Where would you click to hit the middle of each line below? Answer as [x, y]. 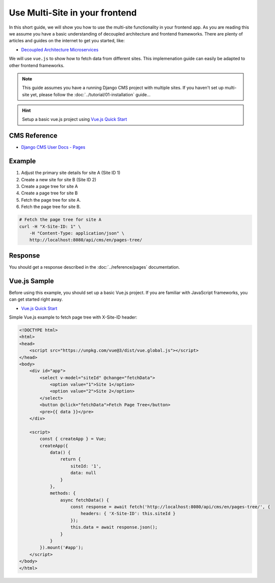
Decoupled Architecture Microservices [60, 50]
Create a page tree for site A [50, 187]
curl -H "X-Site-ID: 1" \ [50, 226]
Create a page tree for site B [49, 193]
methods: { [63, 493]
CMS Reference [33, 136]
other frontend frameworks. [37, 65]
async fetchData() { [85, 500]
